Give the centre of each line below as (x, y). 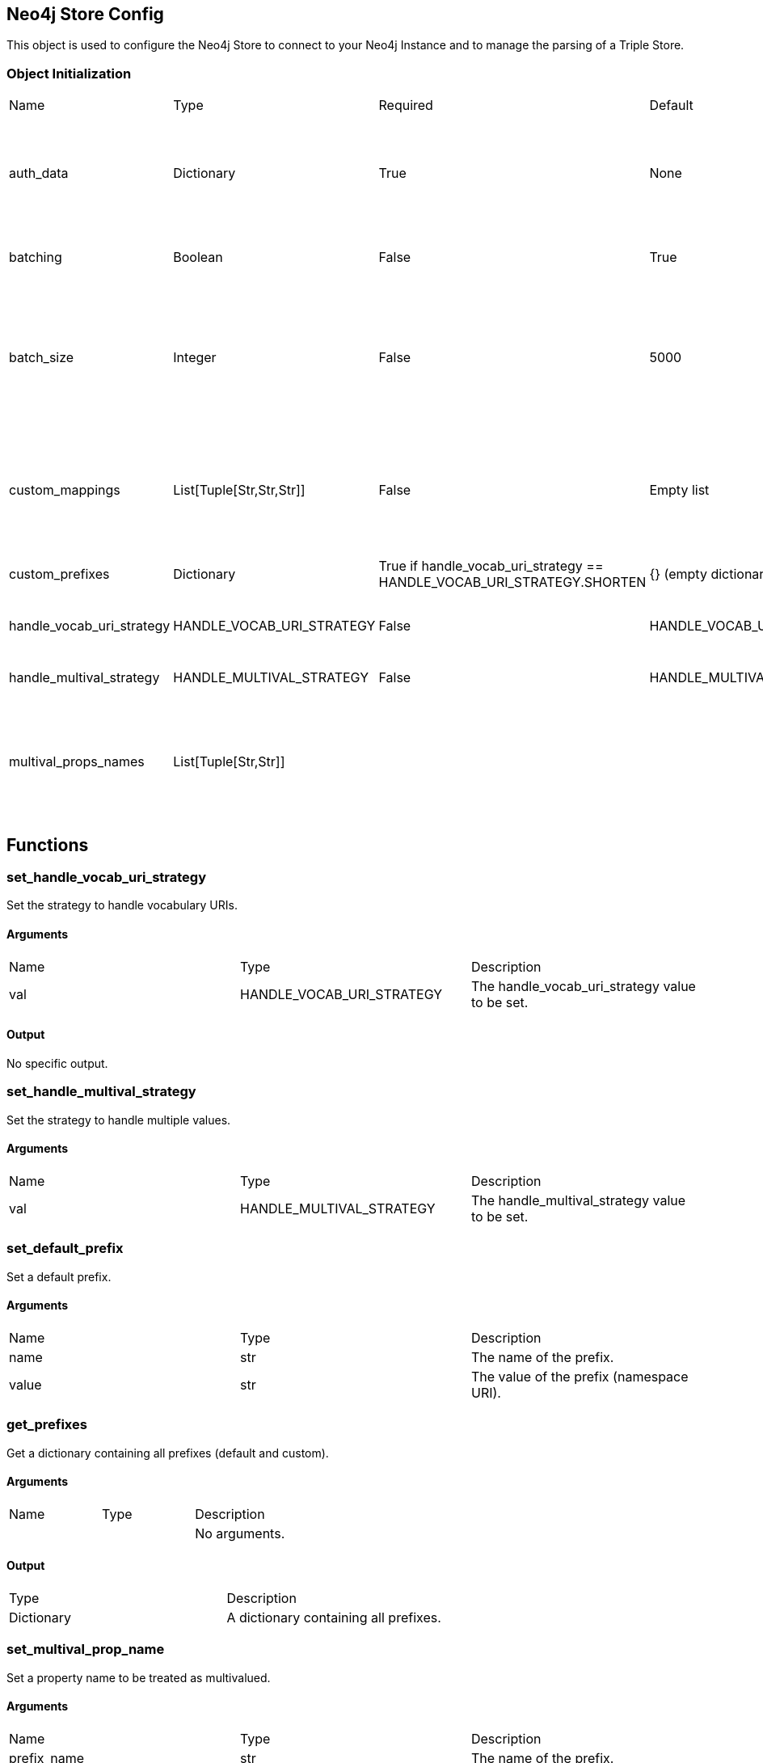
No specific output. (57, 1063)
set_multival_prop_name (86, 1649)
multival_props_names (77, 762)
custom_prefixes (59, 574)
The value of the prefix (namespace (580, 1376)
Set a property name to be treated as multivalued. (139, 1677)
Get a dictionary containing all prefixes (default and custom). (168, 1453)
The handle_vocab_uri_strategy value (583, 986)
